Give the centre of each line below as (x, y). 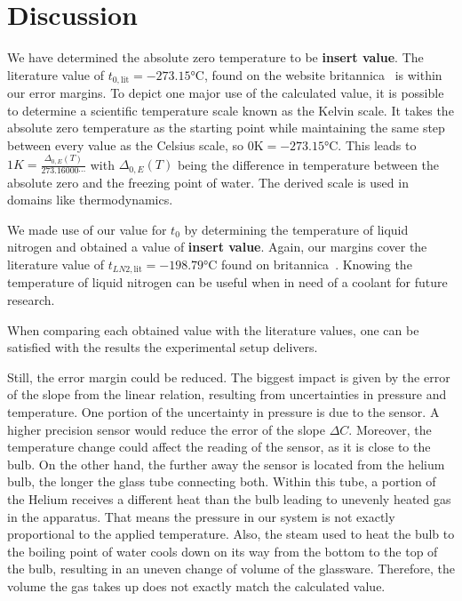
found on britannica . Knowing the (317, 264)
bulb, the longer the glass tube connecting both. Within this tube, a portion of (222, 481)
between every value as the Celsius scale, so (125, 144)
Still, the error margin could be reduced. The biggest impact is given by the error (229, 377)
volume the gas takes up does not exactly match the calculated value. (196, 585)
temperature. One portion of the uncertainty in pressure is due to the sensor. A (223, 412)
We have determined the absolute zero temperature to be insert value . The (215, 57)
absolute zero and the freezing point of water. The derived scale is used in (208, 182)
